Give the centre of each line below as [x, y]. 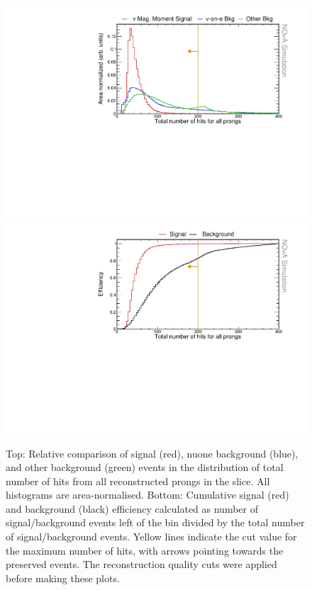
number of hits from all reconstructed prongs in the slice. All [138, 481]
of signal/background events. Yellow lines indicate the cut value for [151, 537]
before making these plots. [63, 578]
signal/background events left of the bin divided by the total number [155, 522]
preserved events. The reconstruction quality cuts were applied [141, 564]
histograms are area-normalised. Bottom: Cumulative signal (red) [147, 495]
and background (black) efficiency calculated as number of [132, 508]
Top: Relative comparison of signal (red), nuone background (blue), [152, 453]
